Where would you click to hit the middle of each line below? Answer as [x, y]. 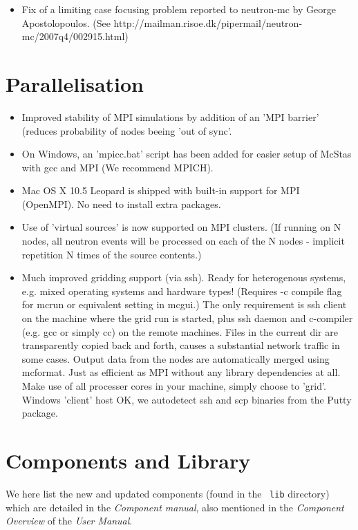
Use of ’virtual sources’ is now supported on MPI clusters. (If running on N [181, 227]
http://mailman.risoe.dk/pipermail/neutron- [208, 22]
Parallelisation [75, 83]
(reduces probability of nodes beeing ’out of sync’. [127, 130]
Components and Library [128, 460]
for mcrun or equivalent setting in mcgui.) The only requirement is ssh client [184, 304]
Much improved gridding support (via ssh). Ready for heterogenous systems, [184, 277]
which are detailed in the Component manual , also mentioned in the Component [175, 507]
